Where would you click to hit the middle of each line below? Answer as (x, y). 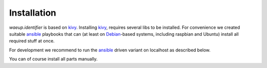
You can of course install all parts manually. (53, 59)
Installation (33, 13)
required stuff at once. (32, 41)
